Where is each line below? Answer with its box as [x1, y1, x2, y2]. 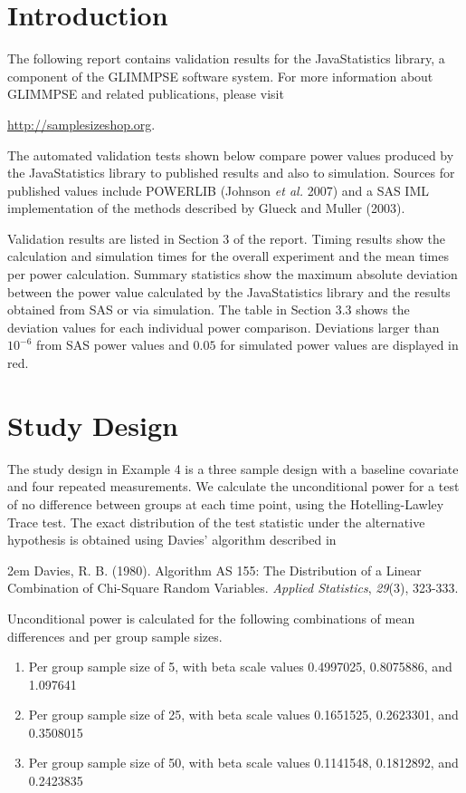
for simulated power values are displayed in [220, 335, 459, 354]
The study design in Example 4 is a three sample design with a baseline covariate [7, 459, 459, 478]
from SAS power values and [35, 335, 189, 354]
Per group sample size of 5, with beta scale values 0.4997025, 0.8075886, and [28, 657, 452, 676]
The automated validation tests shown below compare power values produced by [7, 145, 454, 164]
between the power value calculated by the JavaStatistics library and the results [7, 282, 451, 301]
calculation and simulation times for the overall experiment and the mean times [7, 247, 449, 266]
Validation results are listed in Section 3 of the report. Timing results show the [7, 228, 446, 247]
